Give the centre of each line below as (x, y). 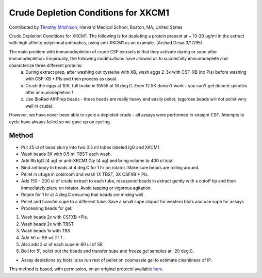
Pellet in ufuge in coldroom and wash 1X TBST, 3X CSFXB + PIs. (85, 174)
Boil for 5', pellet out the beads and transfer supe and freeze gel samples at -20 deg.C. (107, 251)
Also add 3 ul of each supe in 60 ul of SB (62, 244)
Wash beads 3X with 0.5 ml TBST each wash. (66, 154)
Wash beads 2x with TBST (48, 224)
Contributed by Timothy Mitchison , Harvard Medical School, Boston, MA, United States (96, 27)
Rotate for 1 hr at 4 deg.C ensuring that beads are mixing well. (83, 195)
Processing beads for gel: (47, 208)
